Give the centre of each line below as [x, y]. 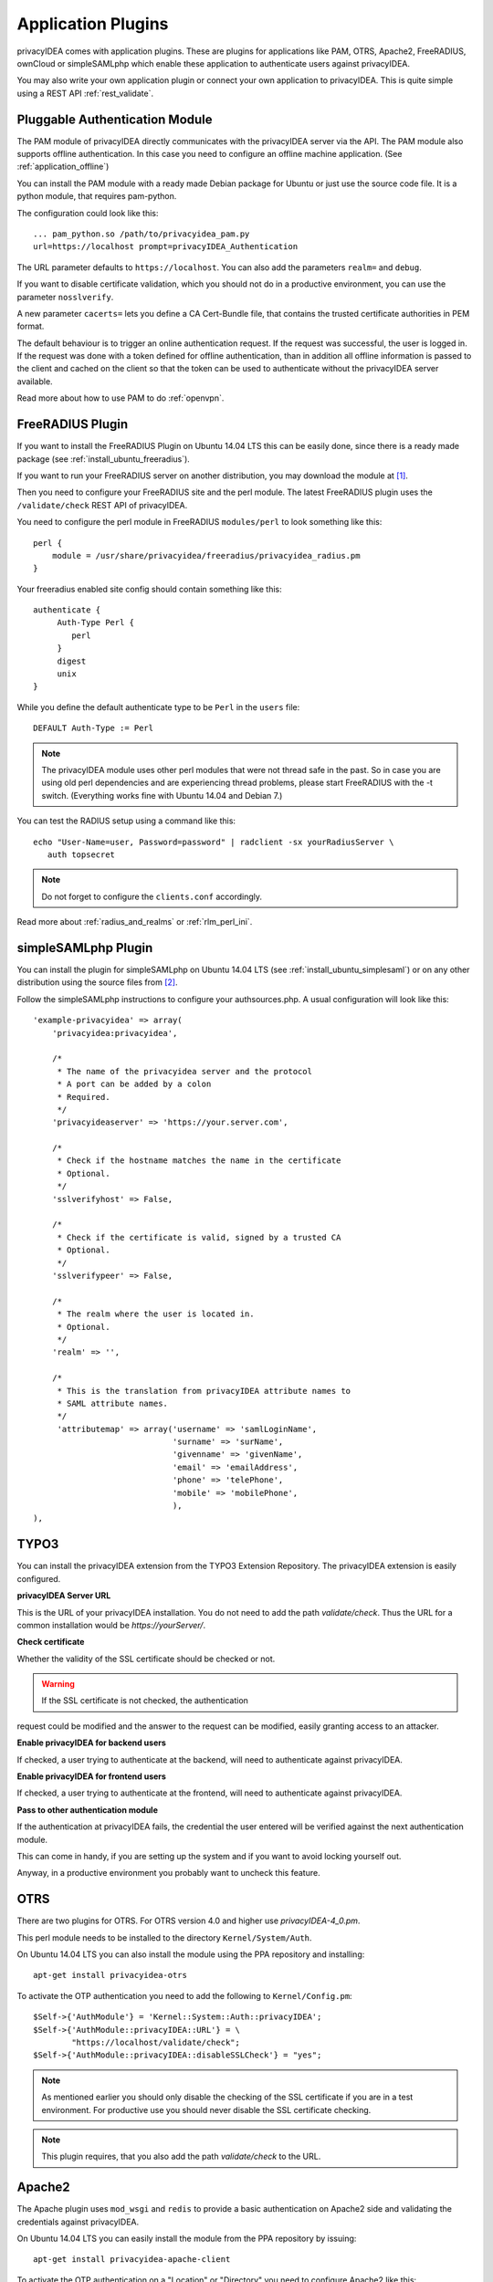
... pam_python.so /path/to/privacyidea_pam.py [142, 234]
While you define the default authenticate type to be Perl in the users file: [158, 707]
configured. [39, 1578]
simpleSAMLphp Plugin [85, 948]
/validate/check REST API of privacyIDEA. [102, 505]
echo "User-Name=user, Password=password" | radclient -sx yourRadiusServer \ [214, 842]
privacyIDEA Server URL [64, 1596]
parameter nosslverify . [65, 297]
